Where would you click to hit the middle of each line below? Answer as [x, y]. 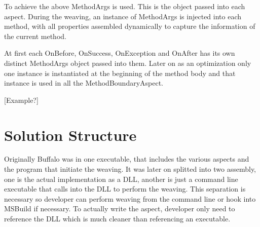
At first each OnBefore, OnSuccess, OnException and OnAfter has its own [120, 53]
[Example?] [21, 100]
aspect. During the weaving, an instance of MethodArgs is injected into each [123, 16]
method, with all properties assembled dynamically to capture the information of [130, 26]
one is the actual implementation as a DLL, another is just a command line [121, 179]
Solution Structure [70, 135]
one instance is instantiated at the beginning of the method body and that [120, 73]
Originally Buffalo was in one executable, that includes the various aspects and [127, 159]
